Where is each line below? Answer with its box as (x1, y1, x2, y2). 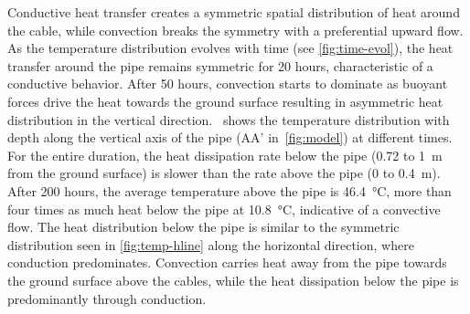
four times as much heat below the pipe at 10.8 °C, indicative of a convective (7, 199, 441, 218)
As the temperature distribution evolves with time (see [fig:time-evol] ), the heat (7, 38, 454, 58)
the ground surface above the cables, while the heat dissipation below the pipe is (7, 270, 459, 289)
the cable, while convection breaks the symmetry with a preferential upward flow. (7, 20, 464, 39)
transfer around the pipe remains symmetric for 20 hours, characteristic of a (7, 56, 433, 75)
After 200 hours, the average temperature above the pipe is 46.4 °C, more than (7, 181, 452, 200)
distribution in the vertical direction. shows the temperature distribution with (7, 110, 450, 129)
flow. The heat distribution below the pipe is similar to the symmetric (7, 217, 400, 236)
